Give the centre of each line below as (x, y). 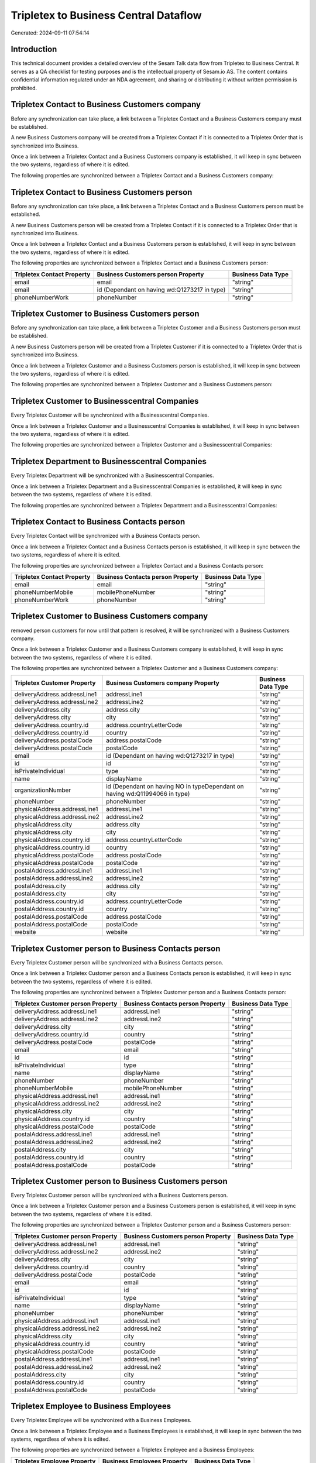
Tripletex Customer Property (55, 683)
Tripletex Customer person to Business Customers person (119, 1181)
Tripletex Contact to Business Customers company (106, 104)
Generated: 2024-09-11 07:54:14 (50, 33)
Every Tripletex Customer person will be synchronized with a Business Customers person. (119, 1195)
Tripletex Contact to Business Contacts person (98, 522)
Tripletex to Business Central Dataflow (106, 15)
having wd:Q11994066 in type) (148, 794)
